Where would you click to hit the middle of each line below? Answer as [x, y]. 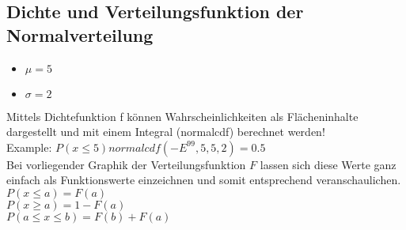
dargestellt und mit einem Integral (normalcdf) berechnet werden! [166, 132]
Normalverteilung [80, 34]
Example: [29, 147]
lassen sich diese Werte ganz [328, 164]
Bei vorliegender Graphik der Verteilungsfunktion [126, 164]
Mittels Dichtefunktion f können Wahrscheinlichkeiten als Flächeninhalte [182, 116]
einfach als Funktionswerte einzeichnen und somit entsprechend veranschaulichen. [204, 180]
